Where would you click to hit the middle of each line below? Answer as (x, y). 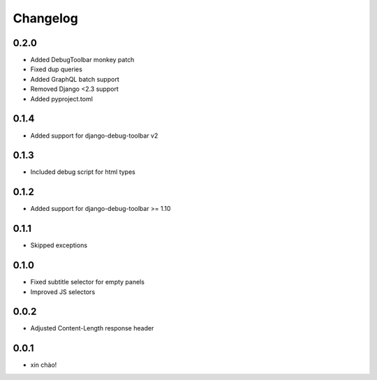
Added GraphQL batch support (75, 79)
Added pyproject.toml (62, 98)
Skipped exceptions (59, 245)
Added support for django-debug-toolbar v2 (94, 136)
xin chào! (44, 365)
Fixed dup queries (57, 69)
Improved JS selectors (63, 292)
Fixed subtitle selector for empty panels (87, 282)
